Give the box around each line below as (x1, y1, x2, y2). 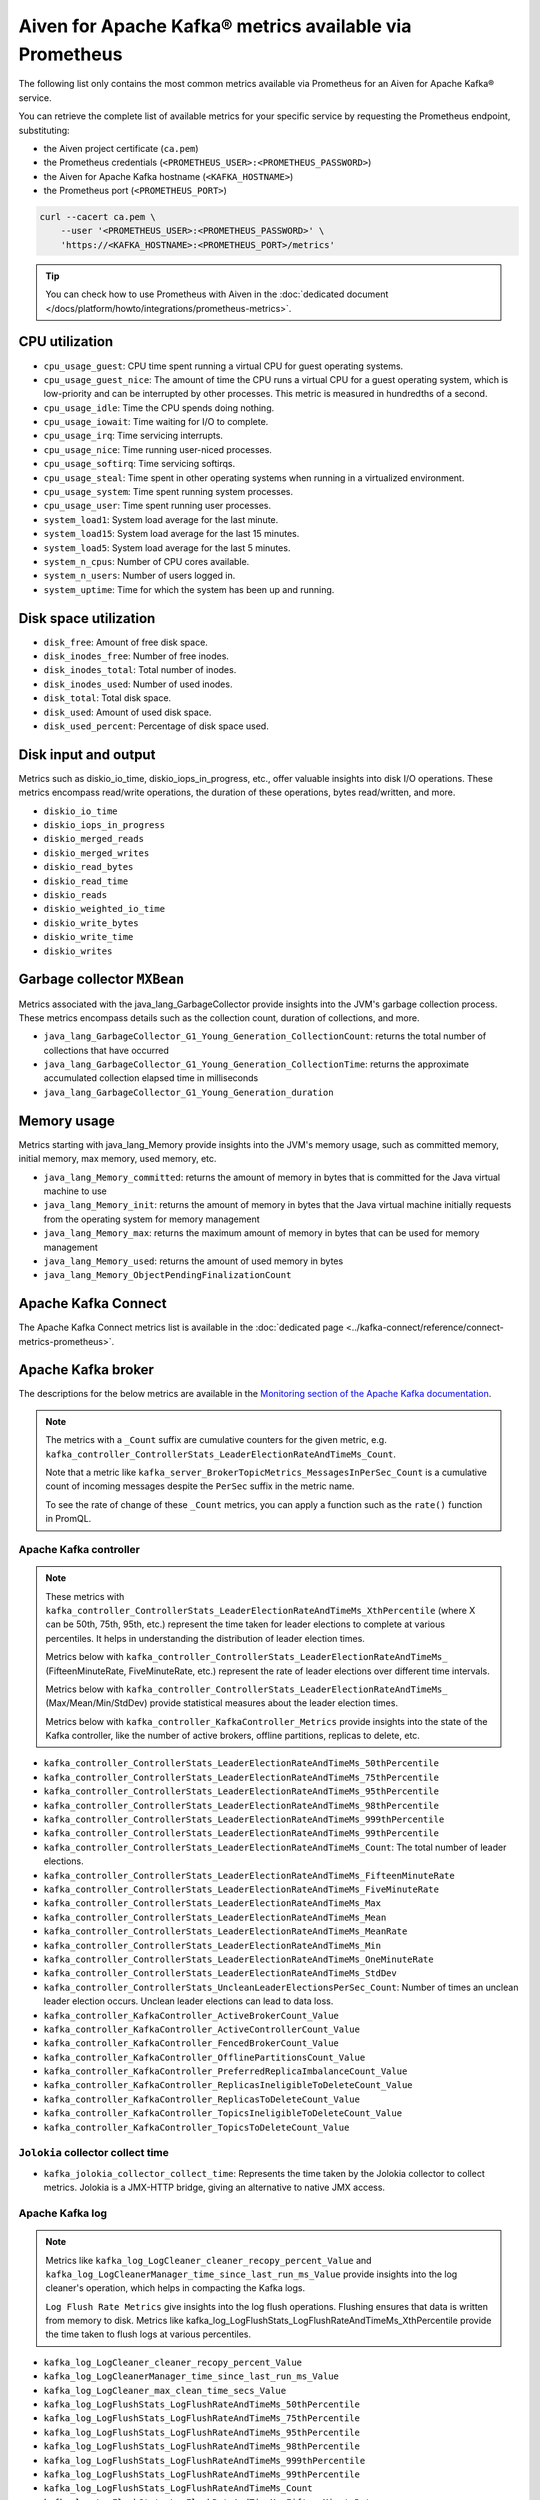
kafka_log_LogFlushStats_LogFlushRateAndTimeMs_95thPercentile (43, 2426, 360, 2438)
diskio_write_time (43, 931, 134, 943)
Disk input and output (18, 746, 156, 763)
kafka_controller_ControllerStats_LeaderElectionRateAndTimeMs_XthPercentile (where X (45, 1604, 476, 1616)
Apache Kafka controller (18, 1542, 140, 1556)
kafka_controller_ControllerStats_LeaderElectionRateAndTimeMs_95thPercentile (43, 1786, 440, 1797)
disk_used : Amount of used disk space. (43, 706, 212, 718)
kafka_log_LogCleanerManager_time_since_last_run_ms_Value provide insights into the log (45, 2268, 458, 2280)
